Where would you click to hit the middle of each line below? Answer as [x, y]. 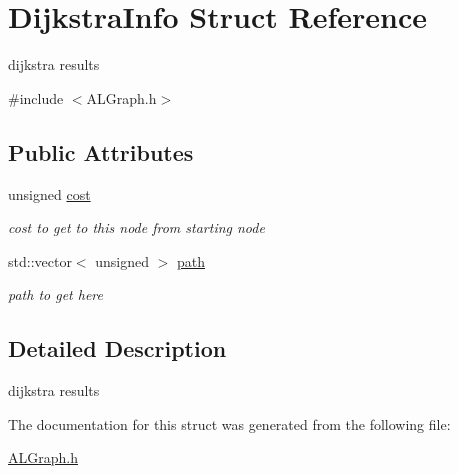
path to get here [55, 294]
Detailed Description [117, 348]
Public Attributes [101, 151]
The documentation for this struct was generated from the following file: [229, 423]
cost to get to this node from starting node [136, 227]
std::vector [40, 260]
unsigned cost [49, 193]
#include [36, 97]
